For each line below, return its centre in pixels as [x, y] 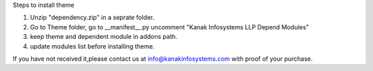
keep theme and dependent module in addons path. [104, 37]
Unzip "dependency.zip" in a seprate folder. [92, 18]
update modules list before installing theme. [92, 46]
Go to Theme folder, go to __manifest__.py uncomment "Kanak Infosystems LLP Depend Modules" [170, 27]
